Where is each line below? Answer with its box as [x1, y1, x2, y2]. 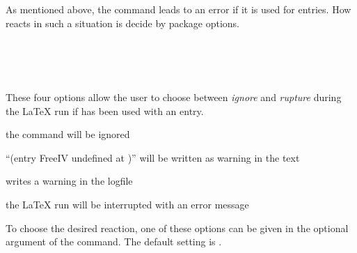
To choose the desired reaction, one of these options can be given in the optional [6, 220, 349, 235]
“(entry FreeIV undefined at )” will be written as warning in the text [6, 150, 300, 164]
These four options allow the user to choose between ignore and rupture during [6, 89, 342, 104]
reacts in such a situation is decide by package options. [6, 15, 240, 30]
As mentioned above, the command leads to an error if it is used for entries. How [6, 2, 351, 16]
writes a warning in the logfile [6, 174, 133, 188]
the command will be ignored [6, 127, 130, 141]
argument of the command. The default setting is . [6, 234, 222, 249]
